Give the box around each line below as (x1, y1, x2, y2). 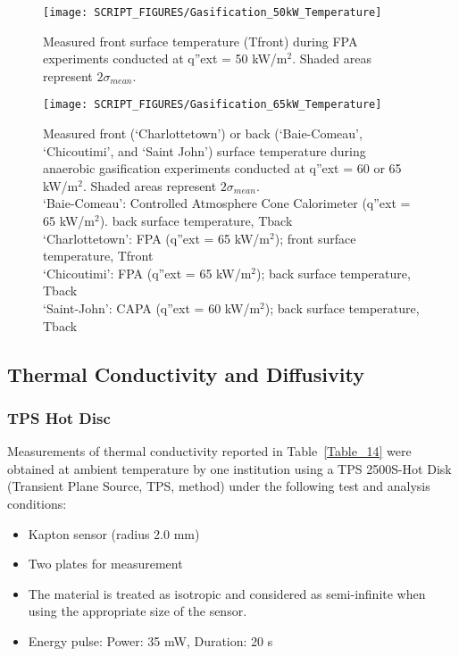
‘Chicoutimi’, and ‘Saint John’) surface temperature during (43, 141, 366, 160)
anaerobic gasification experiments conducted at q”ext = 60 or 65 (43, 159, 402, 178)
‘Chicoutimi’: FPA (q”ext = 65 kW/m (43, 263, 252, 282)
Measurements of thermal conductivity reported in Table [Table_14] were (7, 442, 412, 461)
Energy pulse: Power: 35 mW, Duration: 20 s (28, 631, 273, 650)
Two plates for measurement (28, 554, 183, 573)
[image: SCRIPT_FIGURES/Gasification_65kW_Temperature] (43, 98, 382, 112)
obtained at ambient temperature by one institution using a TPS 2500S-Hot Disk (7, 459, 452, 477)
